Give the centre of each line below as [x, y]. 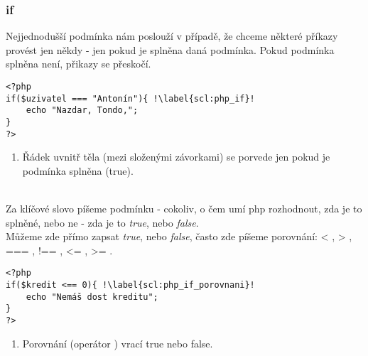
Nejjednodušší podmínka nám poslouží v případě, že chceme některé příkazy [172, 36]
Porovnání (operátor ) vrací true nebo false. [118, 343]
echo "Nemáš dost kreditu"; [92, 297]
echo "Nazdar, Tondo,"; [82, 110]
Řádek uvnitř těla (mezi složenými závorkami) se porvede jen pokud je [176, 157]
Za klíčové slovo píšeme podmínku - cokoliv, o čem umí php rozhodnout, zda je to [184, 209]
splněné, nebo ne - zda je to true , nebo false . [102, 222]
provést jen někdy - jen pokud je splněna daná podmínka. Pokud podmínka [170, 49]
